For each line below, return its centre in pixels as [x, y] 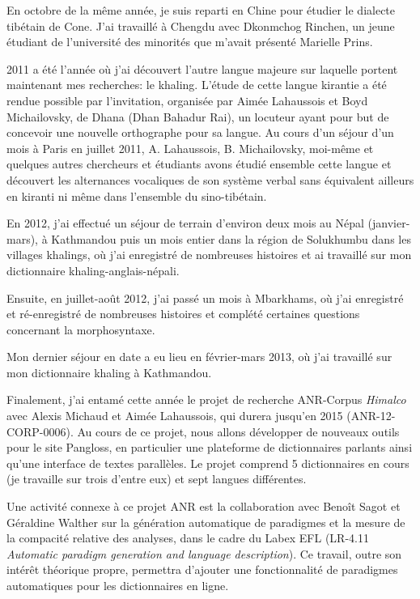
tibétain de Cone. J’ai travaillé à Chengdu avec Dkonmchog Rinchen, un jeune [201, 25]
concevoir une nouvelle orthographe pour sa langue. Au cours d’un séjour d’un [200, 132]
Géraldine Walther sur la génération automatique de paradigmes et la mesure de [206, 522]
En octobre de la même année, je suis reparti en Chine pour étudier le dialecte [201, 10]
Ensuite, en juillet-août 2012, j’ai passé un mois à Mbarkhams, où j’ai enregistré [205, 297]
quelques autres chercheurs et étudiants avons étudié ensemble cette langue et [199, 164]
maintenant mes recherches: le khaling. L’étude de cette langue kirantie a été [197, 85]
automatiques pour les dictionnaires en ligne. [118, 585]
